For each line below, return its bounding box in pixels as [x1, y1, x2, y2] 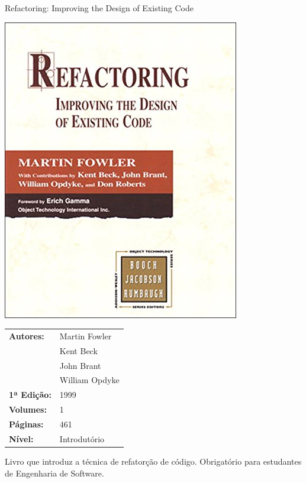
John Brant [59, 359, 101, 371]
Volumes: [9, 403, 47, 416]
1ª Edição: [9, 388, 51, 401]
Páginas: [9, 418, 44, 430]
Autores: [9, 329, 44, 342]
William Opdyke [59, 374, 120, 386]
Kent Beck [59, 344, 98, 356]
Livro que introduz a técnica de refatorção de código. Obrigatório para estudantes [5, 455, 302, 467]
